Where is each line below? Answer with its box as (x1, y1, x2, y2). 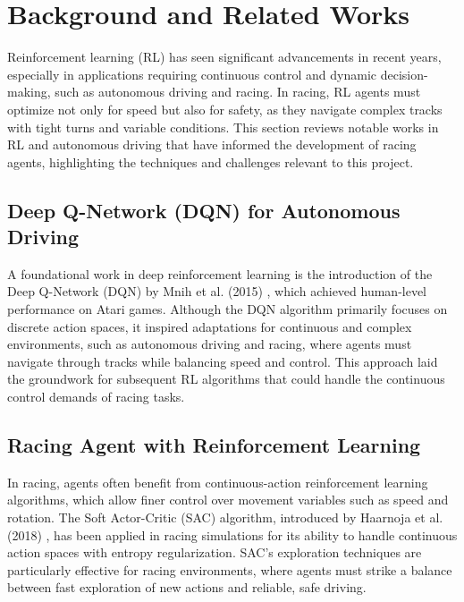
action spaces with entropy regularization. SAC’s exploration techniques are (7, 543, 422, 562)
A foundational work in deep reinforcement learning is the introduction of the (7, 264, 433, 283)
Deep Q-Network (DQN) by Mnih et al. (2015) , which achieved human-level (7, 282, 427, 301)
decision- (380, 64, 428, 83)
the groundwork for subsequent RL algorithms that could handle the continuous (7, 369, 445, 388)
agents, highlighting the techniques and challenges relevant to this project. (7, 152, 414, 171)
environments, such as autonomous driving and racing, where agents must (7, 335, 412, 353)
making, (7, 82, 51, 101)
